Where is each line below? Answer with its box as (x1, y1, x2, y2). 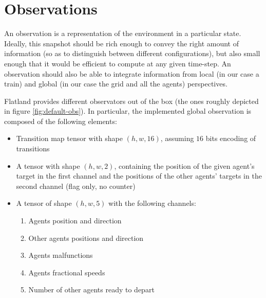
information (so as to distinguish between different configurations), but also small (4, 48, 260, 59)
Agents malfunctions (28, 250, 93, 260)
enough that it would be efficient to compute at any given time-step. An (4, 58, 231, 68)
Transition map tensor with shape (16, 133, 123, 144)
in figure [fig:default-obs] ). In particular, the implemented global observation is (4, 106, 252, 116)
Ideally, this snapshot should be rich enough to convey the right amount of (4, 38, 239, 48)
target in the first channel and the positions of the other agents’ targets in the (16, 170, 262, 181)
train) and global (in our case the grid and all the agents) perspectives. (4, 78, 227, 89)
